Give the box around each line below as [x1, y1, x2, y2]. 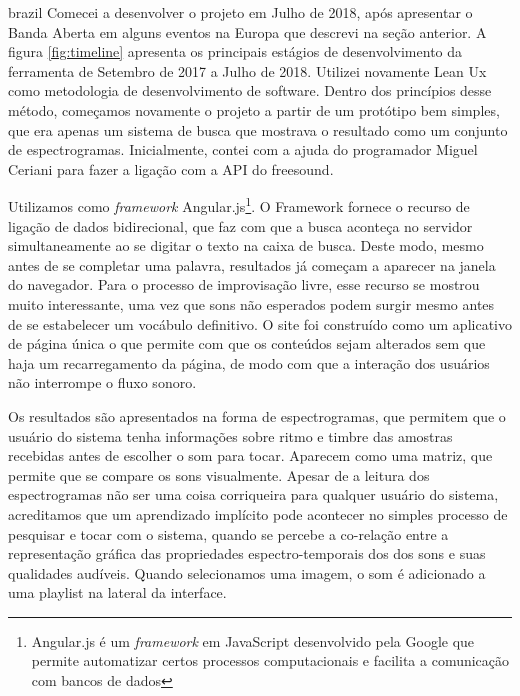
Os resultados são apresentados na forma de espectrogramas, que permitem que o [8, 405, 506, 426]
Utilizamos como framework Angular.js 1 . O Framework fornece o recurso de [8, 193, 470, 216]
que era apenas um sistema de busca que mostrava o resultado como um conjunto [8, 119, 508, 140]
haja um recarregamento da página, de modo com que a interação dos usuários [8, 352, 490, 373]
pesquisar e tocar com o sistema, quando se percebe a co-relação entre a [8, 523, 449, 544]
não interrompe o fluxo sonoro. [8, 372, 197, 393]
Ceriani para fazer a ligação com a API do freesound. [8, 158, 334, 179]
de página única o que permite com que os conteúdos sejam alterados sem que [8, 333, 486, 354]
